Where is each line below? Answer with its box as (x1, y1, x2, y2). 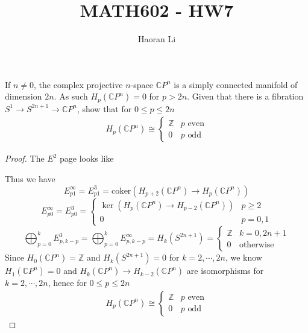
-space (130, 78, 153, 90)
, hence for (48, 276, 87, 289)
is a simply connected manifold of (174, 78, 298, 90)
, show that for (77, 102, 132, 115)
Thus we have (5, 172, 55, 185)
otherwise (239, 241, 274, 250)
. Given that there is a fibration (187, 90, 304, 103)
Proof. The (5, 152, 45, 165)
